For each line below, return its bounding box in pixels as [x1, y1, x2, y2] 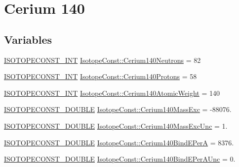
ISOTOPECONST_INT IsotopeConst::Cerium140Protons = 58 [4, 71, 197, 82]
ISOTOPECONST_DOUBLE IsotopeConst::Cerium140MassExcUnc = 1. [4, 120, 228, 131]
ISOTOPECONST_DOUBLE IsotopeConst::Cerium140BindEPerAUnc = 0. [4, 154, 236, 164]
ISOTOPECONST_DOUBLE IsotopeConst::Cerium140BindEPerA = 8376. [4, 137, 234, 147]
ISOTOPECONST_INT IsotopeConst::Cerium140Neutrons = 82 [4, 55, 201, 65]
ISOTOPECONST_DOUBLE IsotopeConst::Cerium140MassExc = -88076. [4, 104, 232, 114]
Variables [4, 31, 52, 47]
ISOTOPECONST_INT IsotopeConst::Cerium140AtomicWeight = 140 [4, 87, 220, 98]
